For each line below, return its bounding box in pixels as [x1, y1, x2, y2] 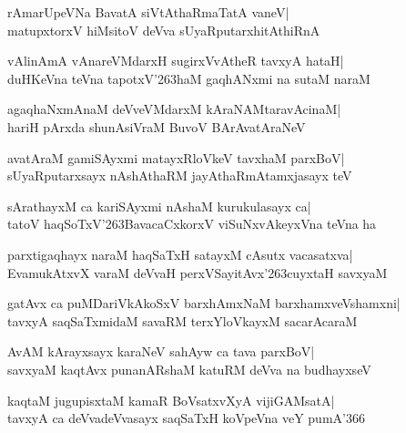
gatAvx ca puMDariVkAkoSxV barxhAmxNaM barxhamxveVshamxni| [7, 294, 401, 313]
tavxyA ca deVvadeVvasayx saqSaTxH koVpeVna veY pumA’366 [7, 408, 365, 428]
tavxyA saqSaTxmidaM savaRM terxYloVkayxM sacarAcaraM [7, 311, 358, 330]
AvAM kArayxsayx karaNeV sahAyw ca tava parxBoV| [7, 342, 315, 361]
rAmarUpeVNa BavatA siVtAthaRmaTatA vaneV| [7, 3, 289, 21]
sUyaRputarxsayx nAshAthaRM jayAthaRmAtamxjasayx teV [7, 166, 352, 185]
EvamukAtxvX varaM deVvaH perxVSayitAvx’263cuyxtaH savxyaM [7, 263, 388, 282]
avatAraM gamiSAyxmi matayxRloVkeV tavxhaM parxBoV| [7, 148, 345, 167]
